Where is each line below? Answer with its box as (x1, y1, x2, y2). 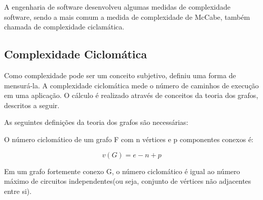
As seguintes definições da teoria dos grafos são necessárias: (4, 117, 189, 127)
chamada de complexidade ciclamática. (4, 21, 125, 32)
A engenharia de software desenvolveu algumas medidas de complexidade (4, 2, 231, 12)
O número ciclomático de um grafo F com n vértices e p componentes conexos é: (4, 134, 254, 144)
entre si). (4, 185, 32, 196)
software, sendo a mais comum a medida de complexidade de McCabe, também (4, 11, 250, 22)
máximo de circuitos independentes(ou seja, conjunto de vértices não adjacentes (4, 176, 251, 186)
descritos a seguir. (4, 99, 60, 110)
